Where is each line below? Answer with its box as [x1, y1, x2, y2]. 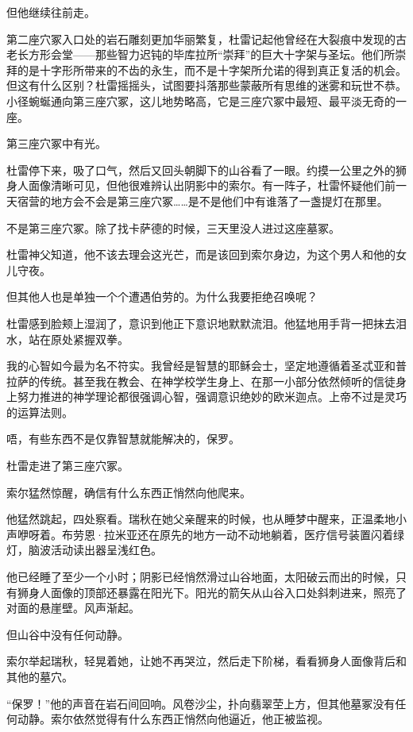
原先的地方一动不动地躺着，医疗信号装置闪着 [159, 526, 393, 542]
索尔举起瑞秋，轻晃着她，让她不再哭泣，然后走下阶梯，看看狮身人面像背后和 [6, 653, 407, 669]
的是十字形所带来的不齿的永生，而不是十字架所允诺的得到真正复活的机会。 [17, 61, 407, 78]
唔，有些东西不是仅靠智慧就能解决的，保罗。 [6, 430, 240, 447]
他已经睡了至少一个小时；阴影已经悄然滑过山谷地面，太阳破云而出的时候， [6, 568, 396, 585]
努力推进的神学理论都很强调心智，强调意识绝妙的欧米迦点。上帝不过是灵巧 [17, 388, 407, 405]
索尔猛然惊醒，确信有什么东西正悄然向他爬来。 [6, 484, 251, 500]
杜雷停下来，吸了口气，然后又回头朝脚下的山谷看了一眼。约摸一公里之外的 [6, 161, 396, 178]
